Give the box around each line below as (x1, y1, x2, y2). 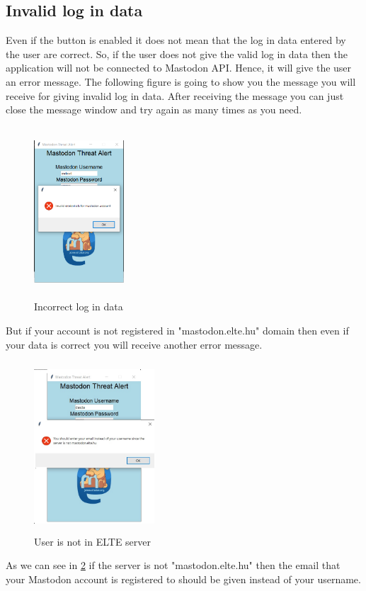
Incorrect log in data (34, 299, 123, 314)
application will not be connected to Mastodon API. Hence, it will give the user (6, 60, 352, 75)
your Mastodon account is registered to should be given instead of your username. (6, 571, 361, 586)
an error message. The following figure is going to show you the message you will (6, 74, 356, 89)
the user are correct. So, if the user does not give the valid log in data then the (6, 46, 348, 61)
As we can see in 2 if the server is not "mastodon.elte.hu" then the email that (6, 558, 341, 573)
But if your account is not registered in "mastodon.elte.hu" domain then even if (6, 322, 349, 337)
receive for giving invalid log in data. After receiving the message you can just (6, 88, 344, 103)
